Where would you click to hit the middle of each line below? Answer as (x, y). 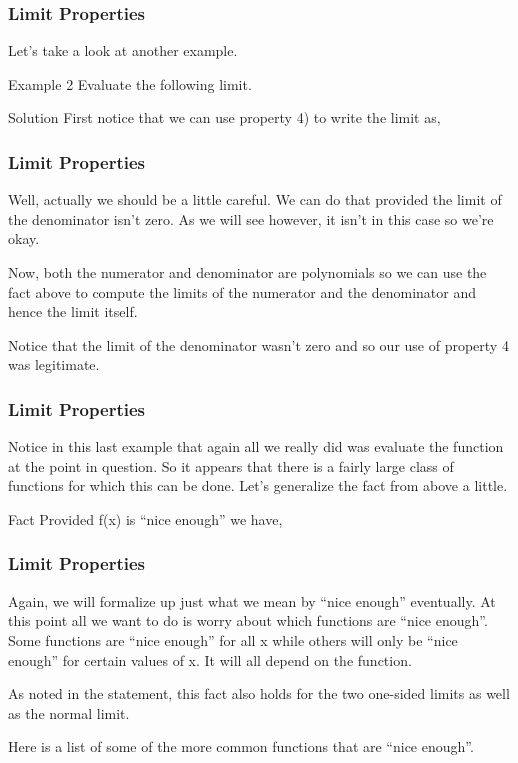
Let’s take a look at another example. (123, 50)
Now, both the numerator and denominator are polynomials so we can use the (247, 272)
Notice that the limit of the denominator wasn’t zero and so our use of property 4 (258, 344)
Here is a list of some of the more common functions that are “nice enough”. (241, 746)
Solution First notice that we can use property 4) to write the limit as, (224, 117)
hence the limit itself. (73, 311)
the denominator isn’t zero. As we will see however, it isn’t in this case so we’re (251, 218)
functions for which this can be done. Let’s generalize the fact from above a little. (258, 485)
